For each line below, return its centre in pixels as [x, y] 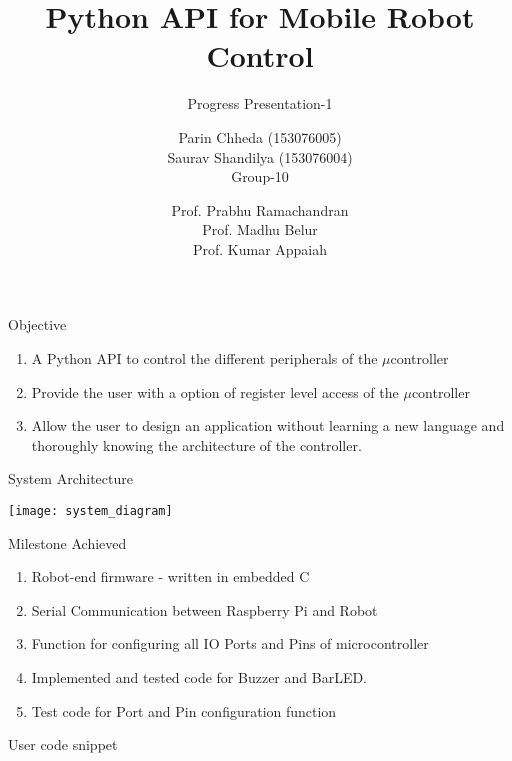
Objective [37, 324]
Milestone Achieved [67, 542]
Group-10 [260, 176]
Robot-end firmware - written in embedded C [170, 576]
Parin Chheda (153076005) [260, 136]
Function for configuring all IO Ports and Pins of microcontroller [230, 643]
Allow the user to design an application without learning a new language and [268, 425]
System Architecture [70, 478]
